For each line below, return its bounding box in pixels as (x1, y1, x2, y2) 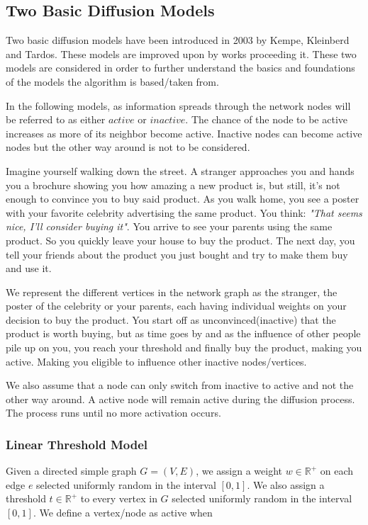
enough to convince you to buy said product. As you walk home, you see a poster (6, 191, 359, 206)
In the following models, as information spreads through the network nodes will (6, 98, 351, 113)
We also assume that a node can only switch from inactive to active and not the (6, 378, 354, 393)
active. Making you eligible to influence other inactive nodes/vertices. (6, 354, 307, 368)
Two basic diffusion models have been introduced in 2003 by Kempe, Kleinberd (6, 33, 350, 47)
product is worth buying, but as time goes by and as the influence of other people (6, 326, 361, 341)
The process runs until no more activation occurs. (6, 405, 221, 420)
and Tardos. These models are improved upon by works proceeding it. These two (6, 46, 357, 61)
